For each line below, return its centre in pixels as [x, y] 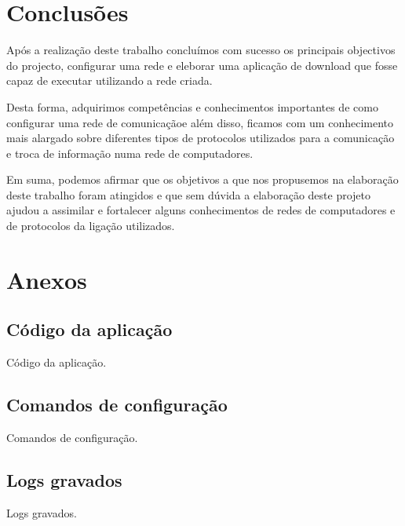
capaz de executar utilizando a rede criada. [109, 80]
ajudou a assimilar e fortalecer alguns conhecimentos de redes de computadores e [201, 210]
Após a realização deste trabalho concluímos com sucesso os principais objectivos [201, 50]
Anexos [47, 279]
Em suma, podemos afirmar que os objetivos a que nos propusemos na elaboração [202, 179]
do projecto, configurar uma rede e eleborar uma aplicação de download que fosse [202, 65]
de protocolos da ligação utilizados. [91, 226]
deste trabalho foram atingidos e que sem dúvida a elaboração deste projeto [189, 194]
